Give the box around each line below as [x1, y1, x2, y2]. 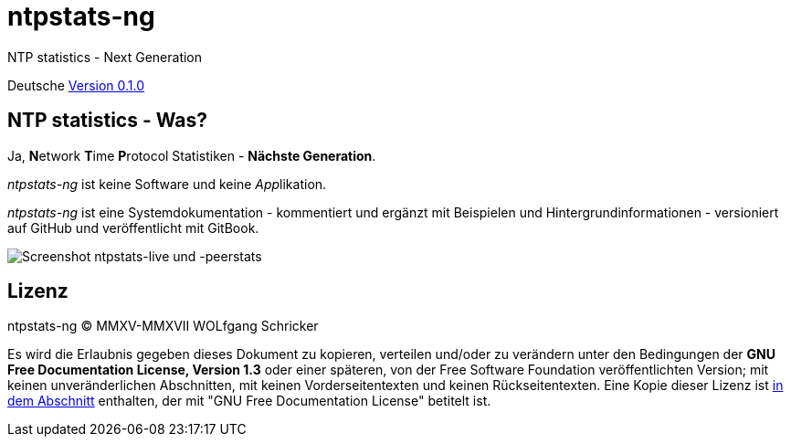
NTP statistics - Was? [7, 109, 208, 132]
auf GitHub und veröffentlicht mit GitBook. [7, 219, 259, 236]
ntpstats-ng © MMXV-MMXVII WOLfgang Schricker [7, 318, 319, 334]
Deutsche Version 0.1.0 [7, 77, 145, 93]
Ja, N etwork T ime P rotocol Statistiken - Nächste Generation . [7, 147, 376, 164]
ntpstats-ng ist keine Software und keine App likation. [7, 175, 327, 192]
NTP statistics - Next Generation [7, 48, 203, 65]
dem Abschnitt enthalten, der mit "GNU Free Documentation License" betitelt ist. [7, 393, 491, 409]
